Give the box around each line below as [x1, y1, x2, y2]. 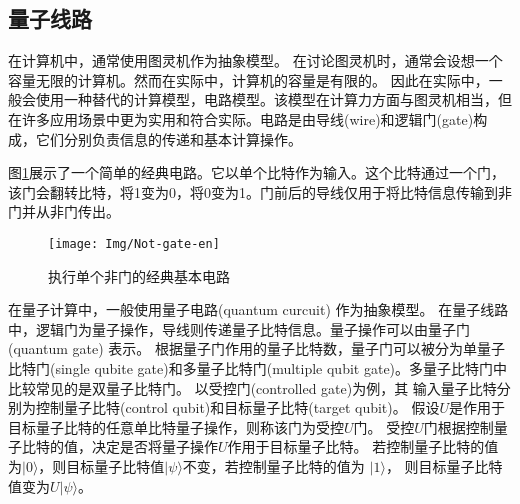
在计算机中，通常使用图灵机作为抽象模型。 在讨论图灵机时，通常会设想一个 [8, 50, 503, 71]
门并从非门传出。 [8, 201, 120, 222]
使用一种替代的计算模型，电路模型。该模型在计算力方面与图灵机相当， [35, 89, 498, 110]
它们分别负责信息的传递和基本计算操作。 [35, 128, 302, 149]
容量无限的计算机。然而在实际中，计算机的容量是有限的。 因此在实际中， [8, 69, 489, 90]
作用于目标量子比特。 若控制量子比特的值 [227, 436, 499, 457]
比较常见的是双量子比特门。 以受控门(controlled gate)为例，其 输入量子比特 [8, 377, 497, 398]
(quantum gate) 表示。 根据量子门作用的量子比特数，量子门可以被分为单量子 [8, 338, 505, 359]
